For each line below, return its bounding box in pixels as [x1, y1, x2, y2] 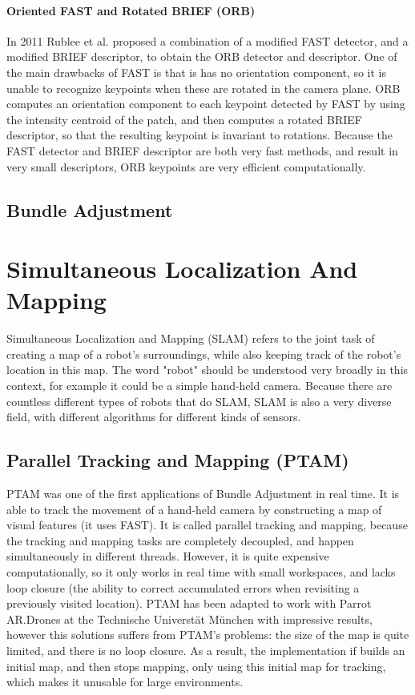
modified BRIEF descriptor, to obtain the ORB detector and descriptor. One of [6, 48, 397, 65]
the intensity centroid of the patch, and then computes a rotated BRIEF [6, 110, 362, 127]
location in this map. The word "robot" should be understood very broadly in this [6, 361, 409, 378]
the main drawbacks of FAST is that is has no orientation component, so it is [6, 63, 386, 80]
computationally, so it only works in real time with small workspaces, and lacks [6, 563, 396, 580]
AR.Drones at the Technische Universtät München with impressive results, [6, 610, 373, 627]
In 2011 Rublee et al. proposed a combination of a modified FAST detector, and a [6, 32, 409, 49]
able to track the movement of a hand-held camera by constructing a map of [6, 500, 382, 517]
